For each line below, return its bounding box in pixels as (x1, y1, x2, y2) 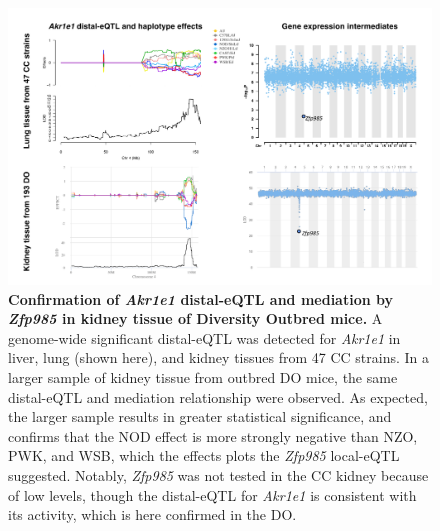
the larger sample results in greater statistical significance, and (8, 406, 392, 427)
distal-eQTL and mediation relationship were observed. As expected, (8, 386, 428, 407)
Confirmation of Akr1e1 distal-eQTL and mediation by (8, 288, 394, 309)
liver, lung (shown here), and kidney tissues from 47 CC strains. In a (8, 347, 430, 368)
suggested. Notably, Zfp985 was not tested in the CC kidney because (8, 464, 429, 485)
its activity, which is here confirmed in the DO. (8, 504, 297, 525)
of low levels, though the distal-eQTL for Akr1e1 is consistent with (8, 484, 417, 505)
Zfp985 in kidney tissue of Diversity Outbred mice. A (8, 308, 383, 329)
